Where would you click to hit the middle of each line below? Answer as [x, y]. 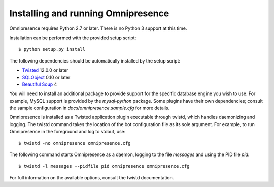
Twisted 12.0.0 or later [45, 70]
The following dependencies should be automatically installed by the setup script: [95, 60]
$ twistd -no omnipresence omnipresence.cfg [75, 143]
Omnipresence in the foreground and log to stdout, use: [67, 132]
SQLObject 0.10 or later [46, 77]
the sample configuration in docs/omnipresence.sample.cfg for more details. [90, 108]
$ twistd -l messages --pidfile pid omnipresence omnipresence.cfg [104, 166]
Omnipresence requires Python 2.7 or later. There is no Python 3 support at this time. [98, 28]
